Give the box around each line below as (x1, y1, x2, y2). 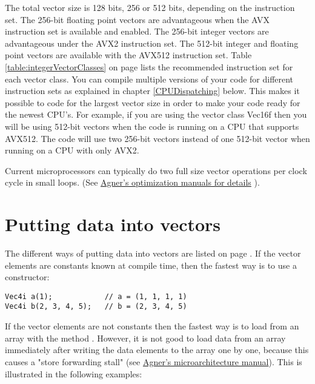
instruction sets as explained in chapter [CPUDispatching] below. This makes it (5, 84, 300, 97)
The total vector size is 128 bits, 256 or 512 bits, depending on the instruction (5, 1, 295, 13)
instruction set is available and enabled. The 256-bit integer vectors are (5, 25, 269, 38)
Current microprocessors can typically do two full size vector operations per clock (5, 164, 307, 177)
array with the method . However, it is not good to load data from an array (5, 331, 286, 344)
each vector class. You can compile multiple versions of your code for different (5, 72, 294, 85)
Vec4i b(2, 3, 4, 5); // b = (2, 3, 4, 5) (5, 302, 187, 311)
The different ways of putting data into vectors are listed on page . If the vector (5, 247, 301, 260)
